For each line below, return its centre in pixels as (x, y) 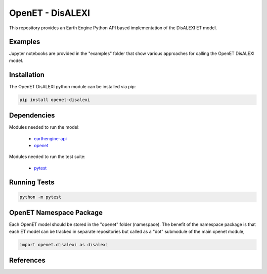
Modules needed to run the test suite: (47, 157)
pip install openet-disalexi (55, 100)
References (27, 260)
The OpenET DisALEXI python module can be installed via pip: (72, 86)
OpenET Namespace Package (56, 213)
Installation (27, 75)
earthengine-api (50, 138)
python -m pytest (41, 197)
